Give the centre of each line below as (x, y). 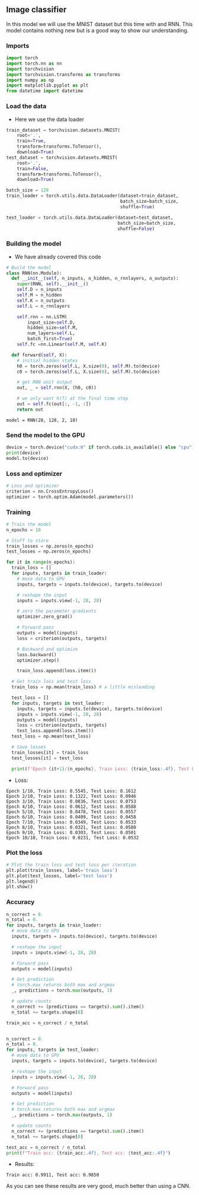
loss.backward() (37, 654)
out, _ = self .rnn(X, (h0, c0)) (57, 388)
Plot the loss (24, 852)
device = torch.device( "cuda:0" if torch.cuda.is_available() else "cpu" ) (100, 448)
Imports (18, 46)
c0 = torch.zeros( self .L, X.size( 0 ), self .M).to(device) (89, 372)
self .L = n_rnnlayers (43, 306)
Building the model (34, 244)
